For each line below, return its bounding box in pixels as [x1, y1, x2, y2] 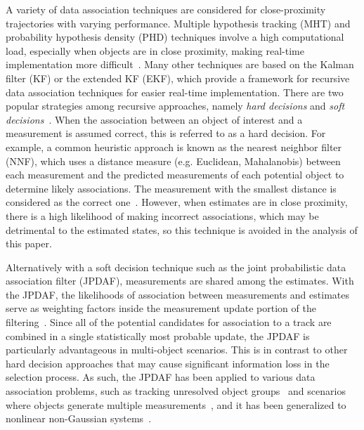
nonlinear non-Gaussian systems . [6, 411, 152, 426]
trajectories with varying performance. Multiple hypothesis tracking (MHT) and [6, 15, 351, 30]
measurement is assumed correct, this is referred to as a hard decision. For [6, 126, 326, 141]
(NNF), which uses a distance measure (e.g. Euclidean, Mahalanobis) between [6, 153, 341, 168]
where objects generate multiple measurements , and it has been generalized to [6, 397, 346, 412]
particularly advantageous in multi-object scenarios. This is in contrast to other [6, 342, 348, 357]
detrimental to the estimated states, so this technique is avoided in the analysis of [6, 222, 358, 237]
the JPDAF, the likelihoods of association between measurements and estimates [6, 287, 349, 301]
